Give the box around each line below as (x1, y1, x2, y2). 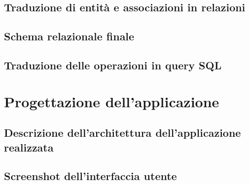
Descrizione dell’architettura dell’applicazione (4, 125, 241, 140)
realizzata (4, 139, 54, 154)
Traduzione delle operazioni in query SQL (4, 57, 222, 72)
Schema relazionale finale (4, 29, 135, 44)
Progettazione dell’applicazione (4, 91, 219, 111)
